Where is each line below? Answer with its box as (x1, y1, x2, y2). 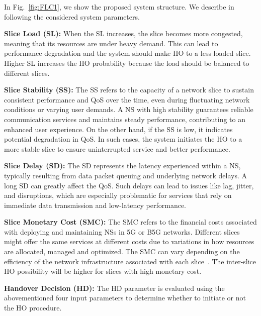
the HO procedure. (4, 302, 62, 313)
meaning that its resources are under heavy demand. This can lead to (4, 38, 218, 48)
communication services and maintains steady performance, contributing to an (4, 114, 245, 124)
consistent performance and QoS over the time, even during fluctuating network (4, 94, 250, 104)
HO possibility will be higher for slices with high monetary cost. (4, 266, 202, 276)
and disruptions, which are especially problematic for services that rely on (4, 190, 232, 200)
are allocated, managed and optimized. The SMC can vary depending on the (4, 246, 240, 257)
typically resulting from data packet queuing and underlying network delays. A (4, 170, 247, 180)
